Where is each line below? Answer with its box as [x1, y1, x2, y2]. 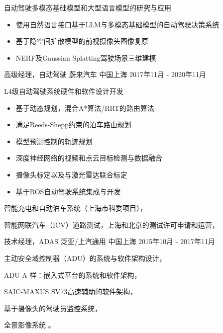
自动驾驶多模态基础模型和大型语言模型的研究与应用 [4, 2, 171, 12]
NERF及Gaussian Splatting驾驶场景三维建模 [15, 52, 156, 63]
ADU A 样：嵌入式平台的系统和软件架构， [4, 269, 141, 280]
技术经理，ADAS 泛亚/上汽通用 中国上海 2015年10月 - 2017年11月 [4, 236, 216, 247]
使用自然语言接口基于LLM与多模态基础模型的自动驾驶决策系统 [15, 19, 220, 29]
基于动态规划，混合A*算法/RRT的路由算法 [15, 102, 154, 113]
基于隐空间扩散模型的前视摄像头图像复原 [15, 36, 148, 46]
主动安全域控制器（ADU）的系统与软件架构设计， [4, 252, 166, 263]
